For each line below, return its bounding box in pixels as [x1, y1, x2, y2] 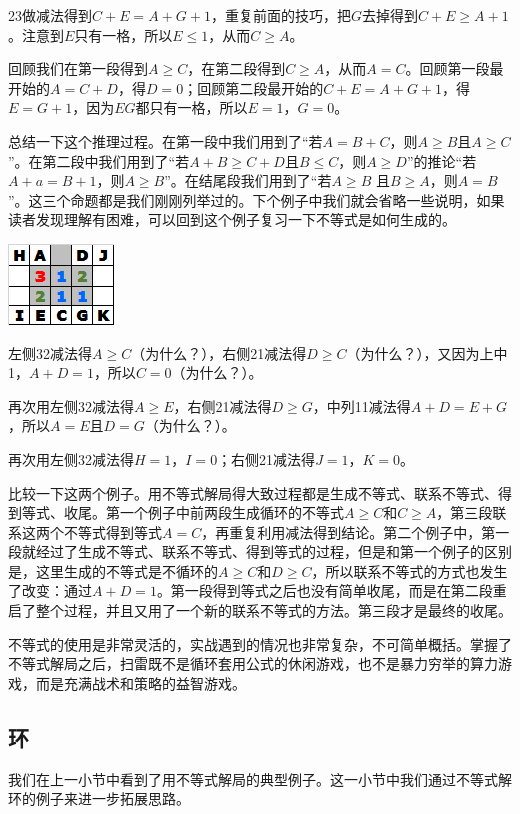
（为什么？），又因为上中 [346, 342, 508, 363]
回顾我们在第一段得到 [8, 58, 148, 79]
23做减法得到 [8, 5, 92, 25]
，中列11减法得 [312, 395, 411, 416]
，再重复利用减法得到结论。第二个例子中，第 [201, 521, 496, 542]
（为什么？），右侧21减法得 [131, 342, 307, 363]
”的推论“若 [406, 150, 477, 171]
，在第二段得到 [187, 58, 286, 79]
